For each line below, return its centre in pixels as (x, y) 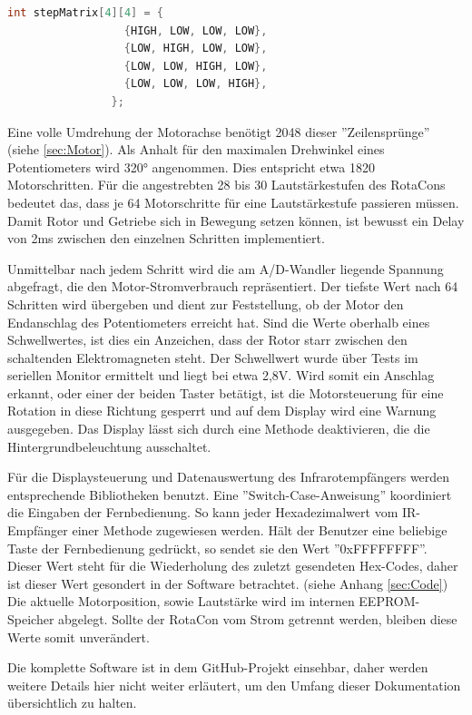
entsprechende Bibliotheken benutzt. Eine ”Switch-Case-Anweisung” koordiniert (230, 494)
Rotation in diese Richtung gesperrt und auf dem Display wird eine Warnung (222, 411)
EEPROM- (389, 601)
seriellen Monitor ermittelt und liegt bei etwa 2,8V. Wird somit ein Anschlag (221, 375)
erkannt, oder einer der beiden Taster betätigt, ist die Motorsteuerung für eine (226, 392)
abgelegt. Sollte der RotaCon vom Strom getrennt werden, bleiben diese (258, 619)
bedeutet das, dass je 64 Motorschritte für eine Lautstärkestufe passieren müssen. (233, 202)
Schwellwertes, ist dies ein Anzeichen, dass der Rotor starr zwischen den (207, 340)
